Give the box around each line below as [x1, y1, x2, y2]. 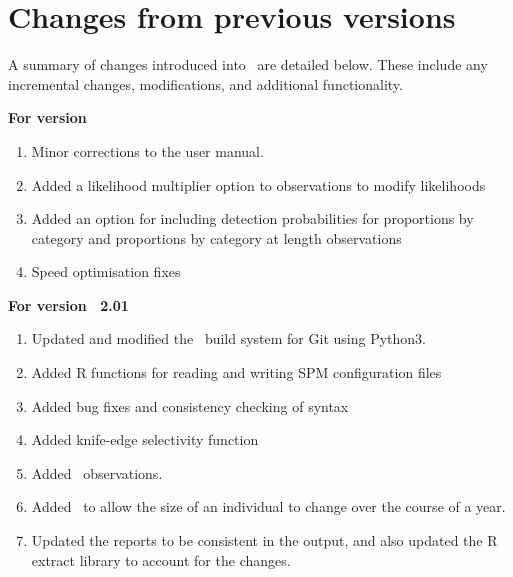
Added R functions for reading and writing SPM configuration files [31, 362, 442, 383]
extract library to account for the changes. [31, 549, 291, 570]
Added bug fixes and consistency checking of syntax [31, 395, 349, 416]
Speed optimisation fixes [31, 261, 181, 282]
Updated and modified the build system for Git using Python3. [31, 328, 426, 349]
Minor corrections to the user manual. [31, 140, 264, 161]
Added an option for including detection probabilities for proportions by [31, 208, 474, 229]
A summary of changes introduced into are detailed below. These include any [8, 54, 488, 75]
